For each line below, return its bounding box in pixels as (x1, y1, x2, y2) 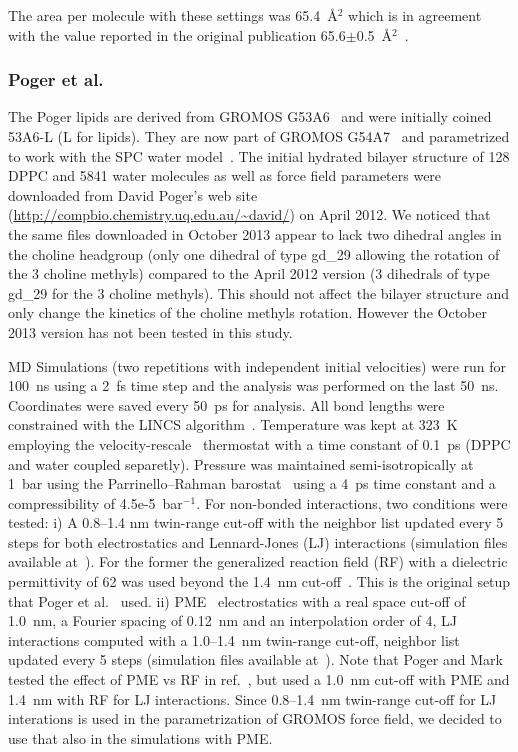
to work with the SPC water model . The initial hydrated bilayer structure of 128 (8, 145, 510, 166)
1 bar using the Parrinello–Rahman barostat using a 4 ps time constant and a (8, 473, 496, 494)
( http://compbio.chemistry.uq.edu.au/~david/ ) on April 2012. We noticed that (8, 204, 491, 225)
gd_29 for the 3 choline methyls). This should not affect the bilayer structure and (8, 282, 509, 303)
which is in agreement (348, 5, 482, 25)
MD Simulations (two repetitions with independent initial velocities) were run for (8, 355, 507, 376)
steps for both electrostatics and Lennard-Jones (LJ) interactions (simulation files (8, 531, 508, 552)
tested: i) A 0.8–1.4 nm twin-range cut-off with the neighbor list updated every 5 (8, 512, 504, 533)
